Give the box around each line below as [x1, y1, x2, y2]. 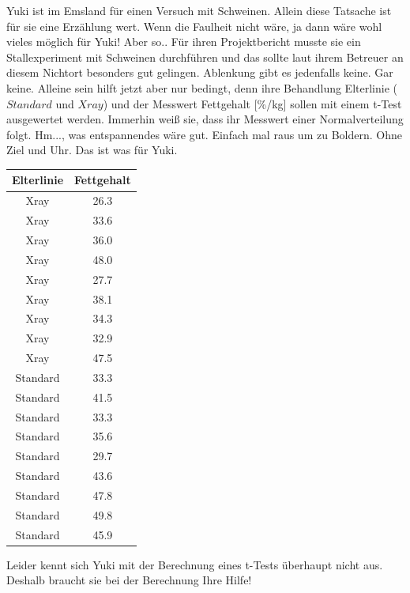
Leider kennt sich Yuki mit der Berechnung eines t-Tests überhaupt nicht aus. [6, 556, 383, 572]
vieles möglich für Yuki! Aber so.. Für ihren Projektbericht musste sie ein [6, 33, 361, 50]
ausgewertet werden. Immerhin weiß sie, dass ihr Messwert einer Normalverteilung [6, 111, 404, 127]
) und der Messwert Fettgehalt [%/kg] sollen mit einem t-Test [103, 95, 402, 111]
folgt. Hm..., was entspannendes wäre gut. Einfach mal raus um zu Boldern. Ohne [6, 126, 402, 142]
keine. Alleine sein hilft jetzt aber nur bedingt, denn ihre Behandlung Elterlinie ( [6, 79, 397, 96]
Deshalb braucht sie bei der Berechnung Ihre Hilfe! [6, 572, 252, 588]
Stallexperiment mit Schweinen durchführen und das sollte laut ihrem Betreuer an [6, 48, 404, 65]
